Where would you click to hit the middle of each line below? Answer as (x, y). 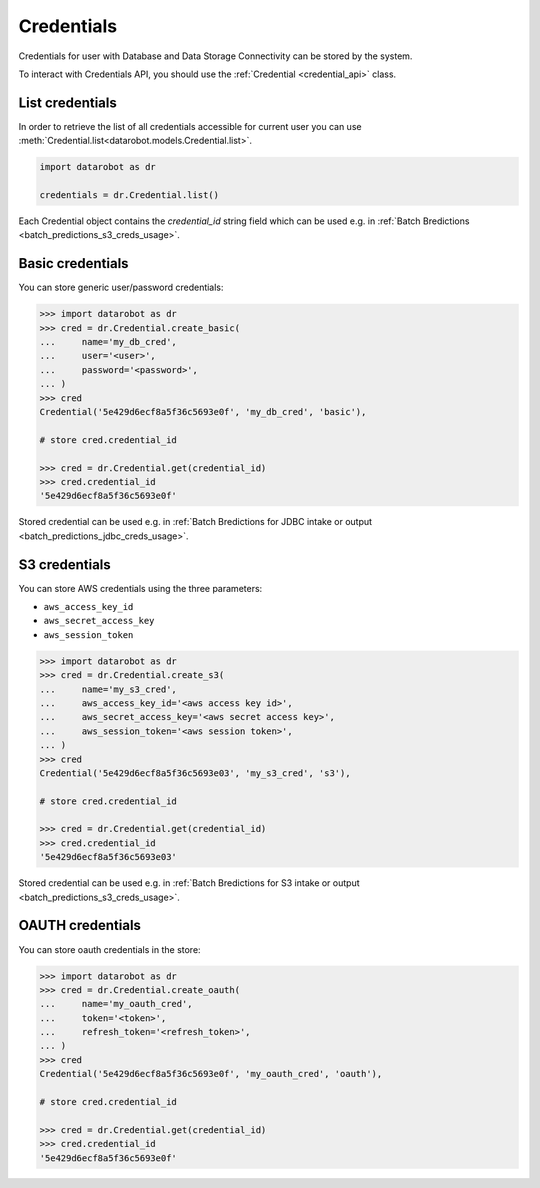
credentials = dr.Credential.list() (129, 195)
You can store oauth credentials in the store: (109, 949)
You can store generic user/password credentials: (121, 287)
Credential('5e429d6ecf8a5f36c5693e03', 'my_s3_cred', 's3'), (195, 773)
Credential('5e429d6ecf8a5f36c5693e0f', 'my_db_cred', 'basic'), (203, 411)
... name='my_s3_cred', (108, 689)
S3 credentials (65, 564)
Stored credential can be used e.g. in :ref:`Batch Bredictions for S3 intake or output (189, 883)
